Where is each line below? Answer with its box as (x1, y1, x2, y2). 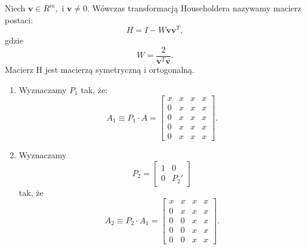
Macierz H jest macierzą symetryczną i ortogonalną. (5, 63, 194, 75)
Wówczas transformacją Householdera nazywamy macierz (92, 2, 302, 14)
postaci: (5, 13, 33, 26)
